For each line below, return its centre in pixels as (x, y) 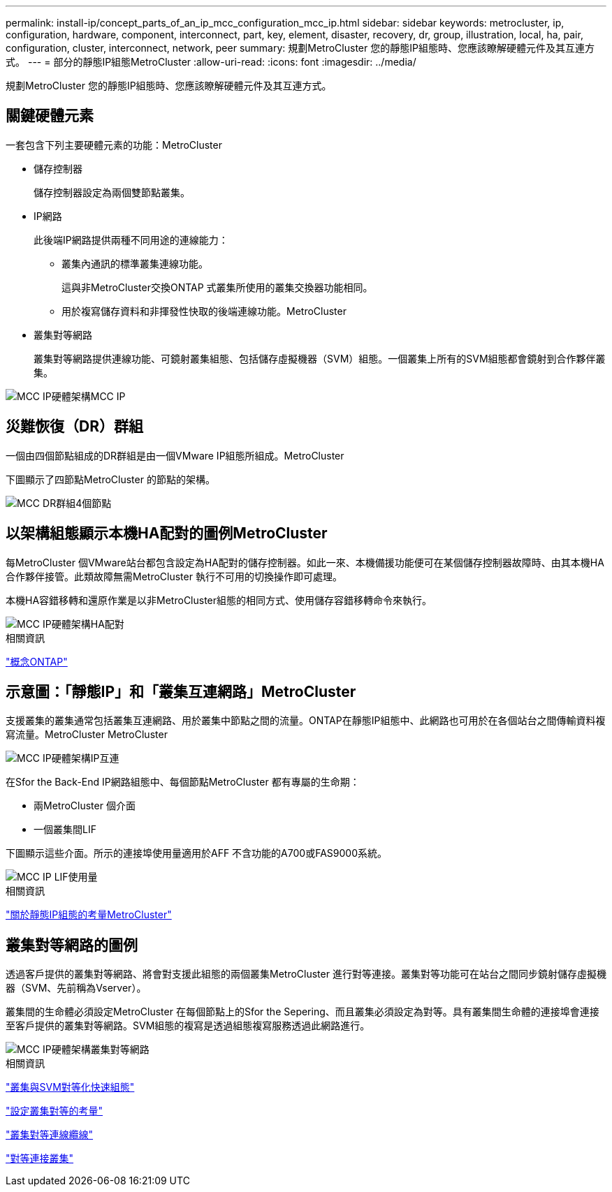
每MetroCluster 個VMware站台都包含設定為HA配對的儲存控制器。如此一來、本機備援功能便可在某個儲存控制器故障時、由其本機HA (305, 562)
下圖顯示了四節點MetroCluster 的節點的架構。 (110, 479)
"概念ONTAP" (37, 661)
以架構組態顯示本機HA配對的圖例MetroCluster (167, 534)
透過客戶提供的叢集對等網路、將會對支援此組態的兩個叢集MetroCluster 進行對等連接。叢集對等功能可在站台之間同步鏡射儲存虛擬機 (306, 974)
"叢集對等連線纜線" (50, 1135)
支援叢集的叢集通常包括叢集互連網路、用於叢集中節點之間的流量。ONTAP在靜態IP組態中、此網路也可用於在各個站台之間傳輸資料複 (306, 721)
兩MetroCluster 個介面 (85, 806)
